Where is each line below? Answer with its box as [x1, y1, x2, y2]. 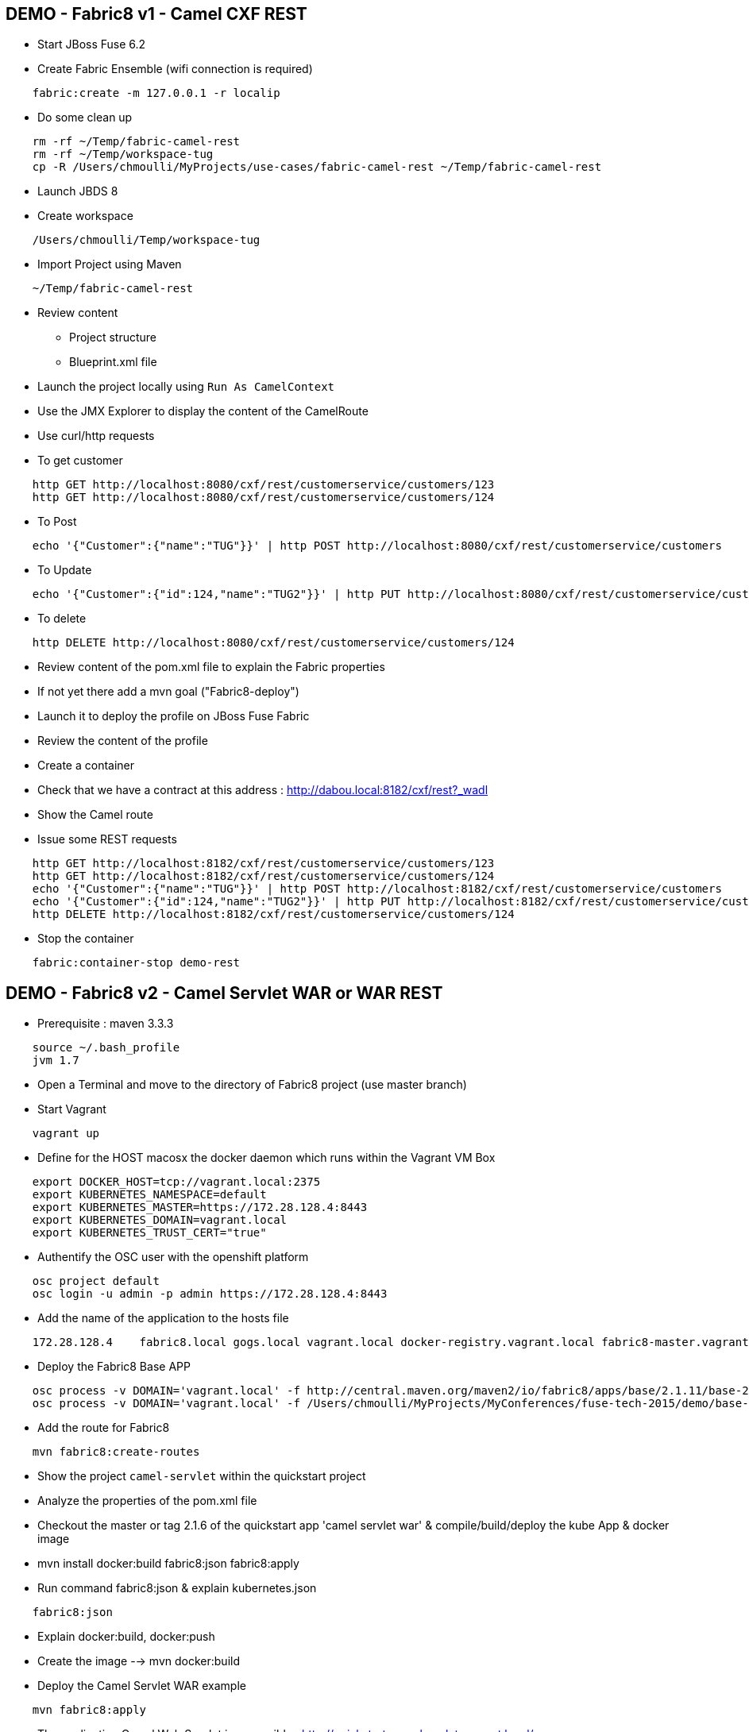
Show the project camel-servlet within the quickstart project [37, 1469, 366, 1483]
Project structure [69, 330, 157, 345]
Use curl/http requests [37, 429, 155, 443]
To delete [37, 611, 87, 626]
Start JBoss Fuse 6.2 [37, 37, 146, 52]
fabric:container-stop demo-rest [32, 956, 241, 970]
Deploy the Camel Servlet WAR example [37, 1679, 246, 1693]
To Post [37, 515, 77, 529]
